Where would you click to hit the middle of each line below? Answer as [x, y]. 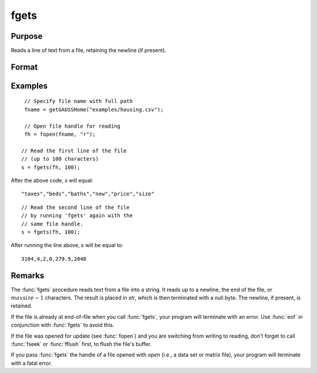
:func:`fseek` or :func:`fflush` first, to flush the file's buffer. [81, 344]
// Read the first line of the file [74, 151]
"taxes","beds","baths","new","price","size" [88, 194]
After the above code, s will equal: [52, 180]
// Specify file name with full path [79, 101]
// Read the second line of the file [76, 207]
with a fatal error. [31, 363]
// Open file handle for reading [72, 126]
